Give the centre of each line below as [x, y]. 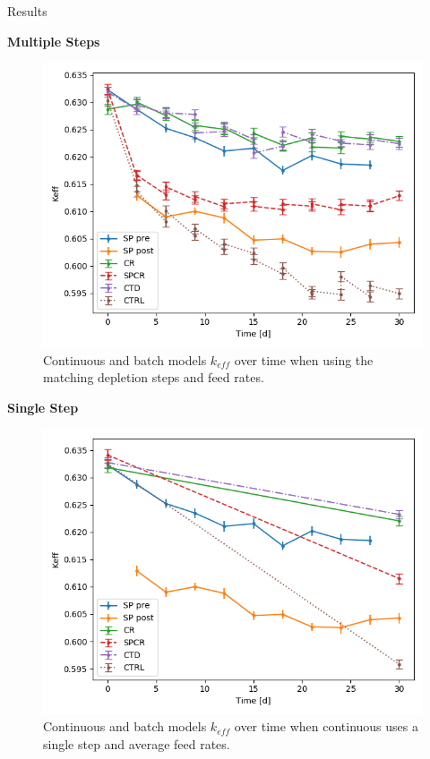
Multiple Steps [54, 41]
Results [27, 11]
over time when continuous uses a [326, 726]
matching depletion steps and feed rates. [154, 377]
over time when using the [304, 359]
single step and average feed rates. [137, 743]
